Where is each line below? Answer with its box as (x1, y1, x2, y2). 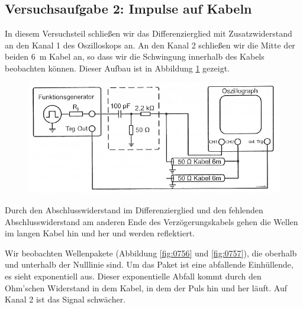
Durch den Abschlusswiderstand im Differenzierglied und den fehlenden (5, 203, 263, 216)
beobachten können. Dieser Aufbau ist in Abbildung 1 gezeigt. (5, 61, 230, 74)
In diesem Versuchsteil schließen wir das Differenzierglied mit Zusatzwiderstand (5, 27, 292, 40)
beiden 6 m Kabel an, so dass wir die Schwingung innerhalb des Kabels (5, 50, 265, 63)
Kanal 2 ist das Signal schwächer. (5, 293, 126, 305)
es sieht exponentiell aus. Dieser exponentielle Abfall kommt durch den (5, 269, 262, 282)
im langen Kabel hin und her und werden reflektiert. (5, 227, 195, 239)
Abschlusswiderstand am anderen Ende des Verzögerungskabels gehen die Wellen (5, 215, 298, 227)
